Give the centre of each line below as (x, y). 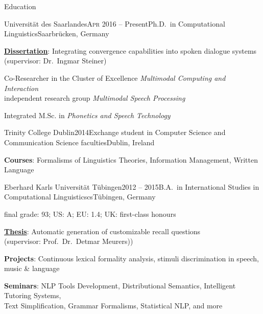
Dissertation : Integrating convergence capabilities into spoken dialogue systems (130, 50)
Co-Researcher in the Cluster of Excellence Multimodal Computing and (115, 77)
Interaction (21, 88)
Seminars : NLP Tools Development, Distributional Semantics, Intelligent (120, 285)
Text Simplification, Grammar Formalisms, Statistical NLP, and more (113, 306)
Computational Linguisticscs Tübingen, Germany (80, 197)
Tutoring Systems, (33, 295)
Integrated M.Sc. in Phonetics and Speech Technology (87, 115)
